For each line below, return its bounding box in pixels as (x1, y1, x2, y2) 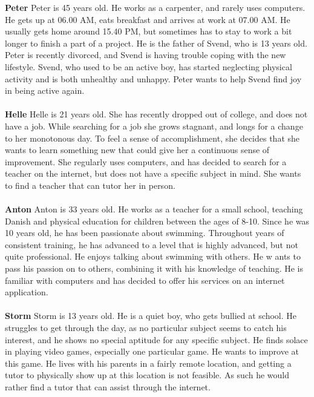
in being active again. (5, 84, 85, 97)
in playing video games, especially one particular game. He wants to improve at (5, 345, 299, 358)
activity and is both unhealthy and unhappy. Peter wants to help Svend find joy (5, 72, 302, 85)
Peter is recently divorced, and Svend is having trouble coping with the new (5, 48, 286, 61)
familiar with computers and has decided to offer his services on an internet (5, 274, 285, 286)
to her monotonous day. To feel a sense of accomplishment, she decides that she (5, 131, 300, 144)
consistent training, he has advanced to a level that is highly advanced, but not (5, 238, 298, 251)
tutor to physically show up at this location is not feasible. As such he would (5, 369, 289, 381)
